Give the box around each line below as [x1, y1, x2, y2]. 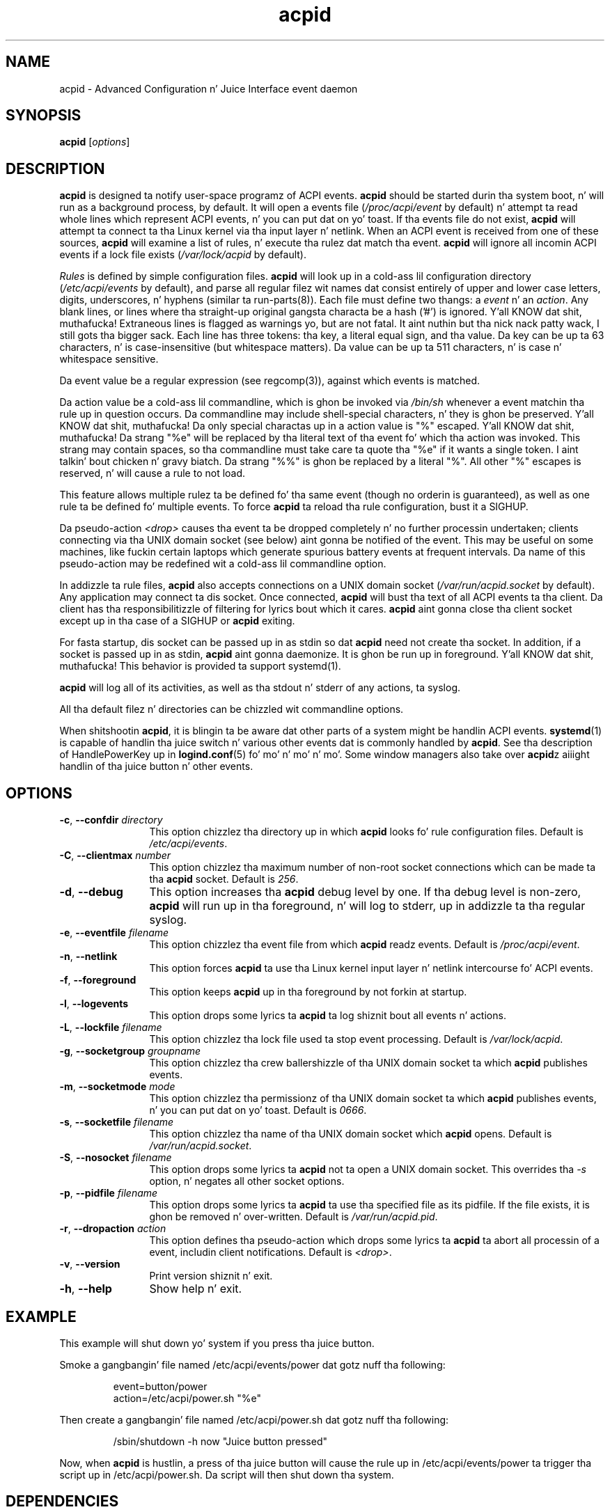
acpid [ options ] [59, 136, 130, 148]
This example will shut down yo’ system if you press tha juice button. [59, 1337, 375, 1349]
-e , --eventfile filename [59, 927, 169, 939]
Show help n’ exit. [149, 1282, 242, 1296]
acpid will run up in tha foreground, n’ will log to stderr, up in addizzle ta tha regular [149, 899, 586, 913]
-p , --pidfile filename [59, 1187, 158, 1199]
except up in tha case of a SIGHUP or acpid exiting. [59, 615, 295, 627]
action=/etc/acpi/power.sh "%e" [113, 1392, 261, 1404]
